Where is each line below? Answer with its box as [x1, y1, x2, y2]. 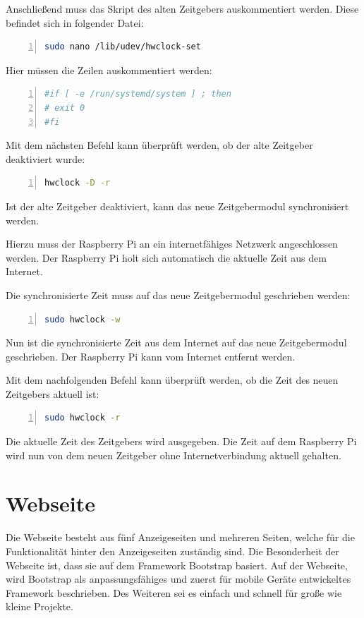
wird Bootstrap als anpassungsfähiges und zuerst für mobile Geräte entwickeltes [6, 571, 351, 586]
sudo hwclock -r [44, 413, 121, 423]
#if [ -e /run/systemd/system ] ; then [44, 89, 231, 99]
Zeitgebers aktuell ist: [6, 386, 99, 401]
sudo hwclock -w [44, 314, 121, 325]
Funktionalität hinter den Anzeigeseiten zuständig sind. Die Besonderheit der [6, 543, 339, 558]
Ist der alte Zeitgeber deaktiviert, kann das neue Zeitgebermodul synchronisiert [6, 198, 349, 213]
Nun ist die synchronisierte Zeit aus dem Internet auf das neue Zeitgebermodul [6, 335, 347, 350]
